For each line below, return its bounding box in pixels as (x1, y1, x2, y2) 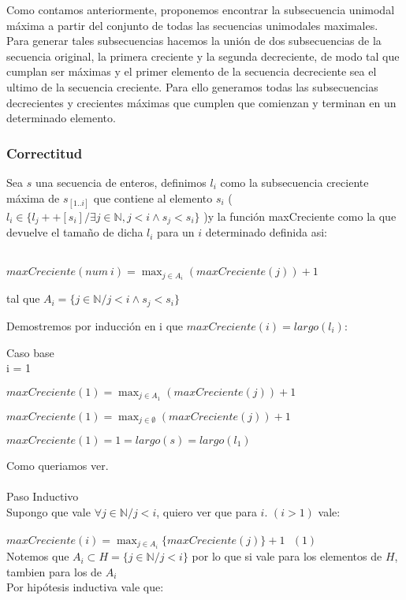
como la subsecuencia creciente (220, 173, 369, 190)
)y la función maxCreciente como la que (203, 207, 397, 224)
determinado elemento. (6, 110, 116, 126)
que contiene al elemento (93, 189, 213, 206)
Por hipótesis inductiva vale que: (6, 579, 164, 595)
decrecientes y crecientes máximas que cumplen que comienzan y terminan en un (6, 94, 397, 110)
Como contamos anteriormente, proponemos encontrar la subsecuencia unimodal (6, 2, 395, 17)
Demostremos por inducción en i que (6, 317, 184, 334)
